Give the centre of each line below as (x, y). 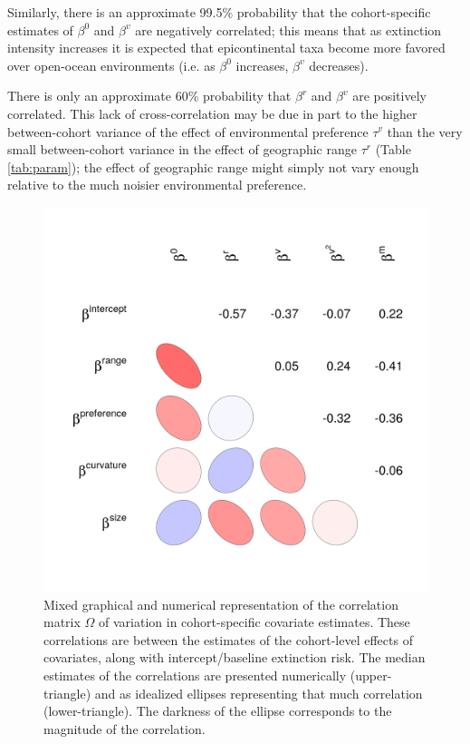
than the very (425, 131)
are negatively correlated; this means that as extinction (288, 29)
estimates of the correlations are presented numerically (195, 675)
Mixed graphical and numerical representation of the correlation (221, 604)
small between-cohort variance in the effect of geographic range (182, 149)
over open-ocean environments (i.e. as (111, 65)
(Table (393, 149)
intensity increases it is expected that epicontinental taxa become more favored (226, 48)
